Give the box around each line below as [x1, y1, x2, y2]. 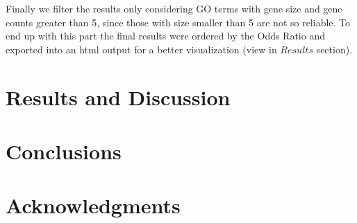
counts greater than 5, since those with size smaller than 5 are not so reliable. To [6, 15, 351, 29]
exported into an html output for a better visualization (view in [6, 42, 277, 56]
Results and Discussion [6, 82, 231, 111]
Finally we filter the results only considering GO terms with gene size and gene [6, 1, 342, 15]
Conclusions [6, 136, 122, 165]
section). [316, 42, 353, 56]
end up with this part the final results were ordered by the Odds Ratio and [6, 28, 325, 43]
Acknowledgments [6, 191, 181, 220]
